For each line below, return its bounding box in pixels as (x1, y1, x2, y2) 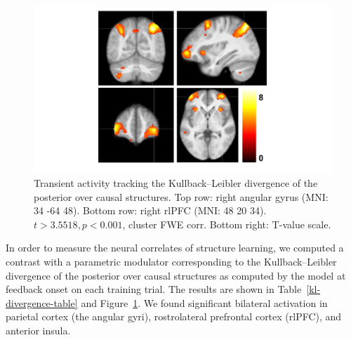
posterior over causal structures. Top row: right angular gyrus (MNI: (34, 189, 329, 204)
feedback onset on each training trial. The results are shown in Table (6, 282, 302, 296)
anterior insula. (6, 323, 71, 338)
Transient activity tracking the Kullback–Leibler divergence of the (34, 176, 318, 190)
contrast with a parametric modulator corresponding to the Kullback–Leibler (6, 254, 337, 269)
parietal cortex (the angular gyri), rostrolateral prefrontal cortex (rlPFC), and (6, 309, 342, 324)
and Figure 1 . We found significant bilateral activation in (81, 295, 328, 310)
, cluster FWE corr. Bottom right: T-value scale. (122, 216, 331, 231)
